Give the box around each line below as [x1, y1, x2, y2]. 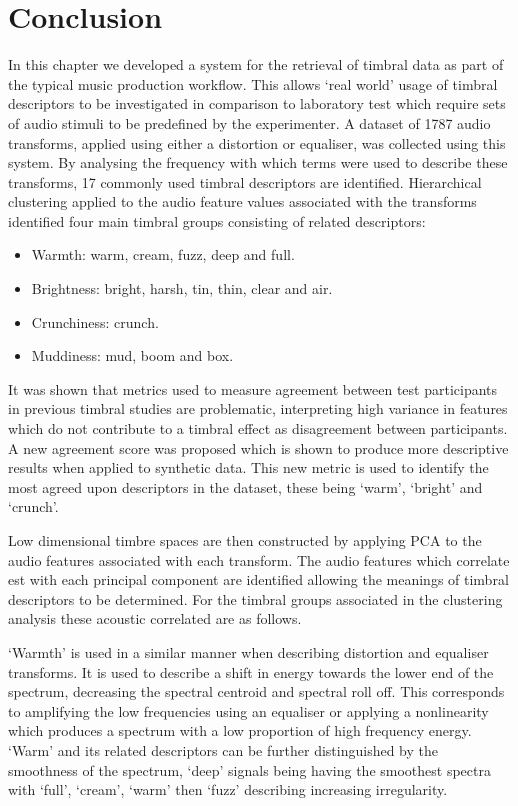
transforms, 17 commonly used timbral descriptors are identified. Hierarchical [8, 171, 482, 192]
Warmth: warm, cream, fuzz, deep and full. [31, 244, 295, 265]
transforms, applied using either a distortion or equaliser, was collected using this [8, 132, 506, 153]
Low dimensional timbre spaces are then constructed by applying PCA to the [8, 530, 482, 550]
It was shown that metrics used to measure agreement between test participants [8, 378, 498, 399]
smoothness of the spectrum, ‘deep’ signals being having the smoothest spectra [8, 759, 491, 780]
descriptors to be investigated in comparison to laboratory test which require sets [8, 93, 506, 114]
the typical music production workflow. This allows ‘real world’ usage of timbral [8, 73, 498, 94]
